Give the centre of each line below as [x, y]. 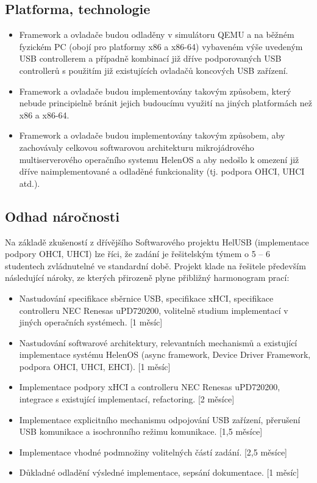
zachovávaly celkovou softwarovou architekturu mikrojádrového [137, 147]
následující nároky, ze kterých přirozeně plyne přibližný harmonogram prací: [147, 278]
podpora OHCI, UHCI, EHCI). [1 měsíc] [95, 366]
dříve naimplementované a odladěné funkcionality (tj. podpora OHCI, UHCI [162, 171]
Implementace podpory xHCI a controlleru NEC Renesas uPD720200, [150, 387]
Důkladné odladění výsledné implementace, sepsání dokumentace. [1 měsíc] [159, 472]
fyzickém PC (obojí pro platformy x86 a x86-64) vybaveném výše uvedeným [161, 46]
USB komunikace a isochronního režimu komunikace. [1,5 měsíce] [141, 431]
